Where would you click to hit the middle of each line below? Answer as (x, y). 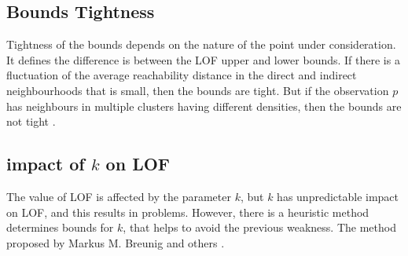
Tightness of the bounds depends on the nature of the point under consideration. (201, 44)
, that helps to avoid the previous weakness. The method (259, 227)
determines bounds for (60, 227)
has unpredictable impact (338, 196)
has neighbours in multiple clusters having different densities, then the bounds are (204, 106)
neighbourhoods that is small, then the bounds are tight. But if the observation (198, 90)
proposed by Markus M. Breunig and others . (116, 242)
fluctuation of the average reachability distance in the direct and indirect (182, 75)
